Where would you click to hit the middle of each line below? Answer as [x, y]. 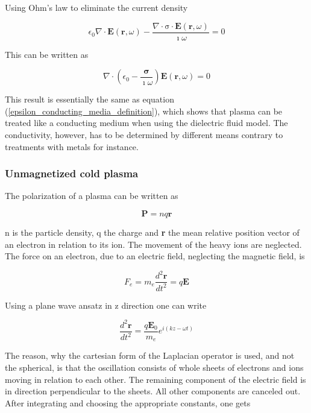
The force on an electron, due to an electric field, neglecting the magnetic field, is [155, 256]
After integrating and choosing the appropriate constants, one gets [128, 402]
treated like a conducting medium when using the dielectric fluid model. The [146, 123]
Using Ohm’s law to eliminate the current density [96, 7]
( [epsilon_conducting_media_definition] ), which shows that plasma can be [144, 111]
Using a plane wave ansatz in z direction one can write [106, 305]
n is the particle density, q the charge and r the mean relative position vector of [152, 232]
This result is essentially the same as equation [90, 99]
